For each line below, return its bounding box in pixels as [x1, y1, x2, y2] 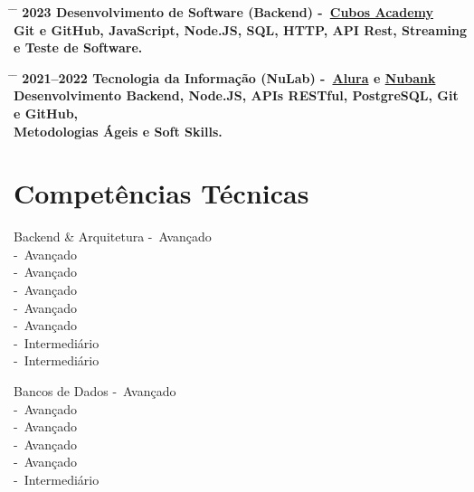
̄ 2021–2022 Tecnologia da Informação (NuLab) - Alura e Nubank [14, 68, 436, 87]
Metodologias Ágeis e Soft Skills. [14, 121, 223, 140]
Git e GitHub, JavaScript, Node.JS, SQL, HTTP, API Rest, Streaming [14, 20, 468, 39]
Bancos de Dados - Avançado [14, 382, 176, 401]
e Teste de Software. [14, 38, 143, 57]
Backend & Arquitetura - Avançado [14, 227, 212, 246]
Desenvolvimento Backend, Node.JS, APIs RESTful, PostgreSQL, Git [14, 86, 459, 105]
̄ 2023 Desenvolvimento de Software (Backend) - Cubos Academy [14, 3, 433, 21]
